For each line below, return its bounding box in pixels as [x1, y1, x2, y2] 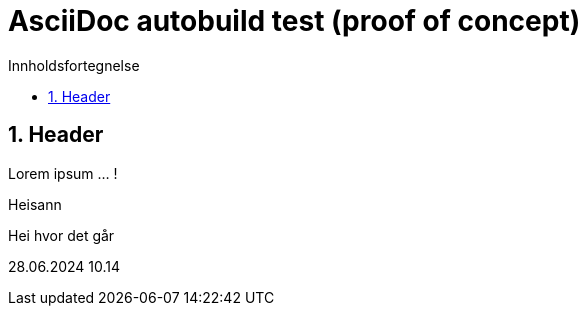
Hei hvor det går [8, 226, 115, 244]
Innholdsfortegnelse [8, 56, 140, 74]
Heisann [8, 195, 62, 213]
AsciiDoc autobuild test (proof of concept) [8, 4, 581, 38]
